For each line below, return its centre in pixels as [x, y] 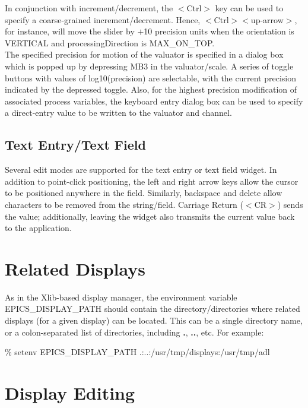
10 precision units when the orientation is [219, 31]
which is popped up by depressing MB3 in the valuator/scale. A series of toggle [149, 66]
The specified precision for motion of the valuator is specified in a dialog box [144, 54]
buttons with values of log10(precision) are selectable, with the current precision [150, 78]
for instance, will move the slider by [70, 31]
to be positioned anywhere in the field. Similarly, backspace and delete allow [144, 193]
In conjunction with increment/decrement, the [89, 8]
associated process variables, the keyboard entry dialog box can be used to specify [154, 101]
